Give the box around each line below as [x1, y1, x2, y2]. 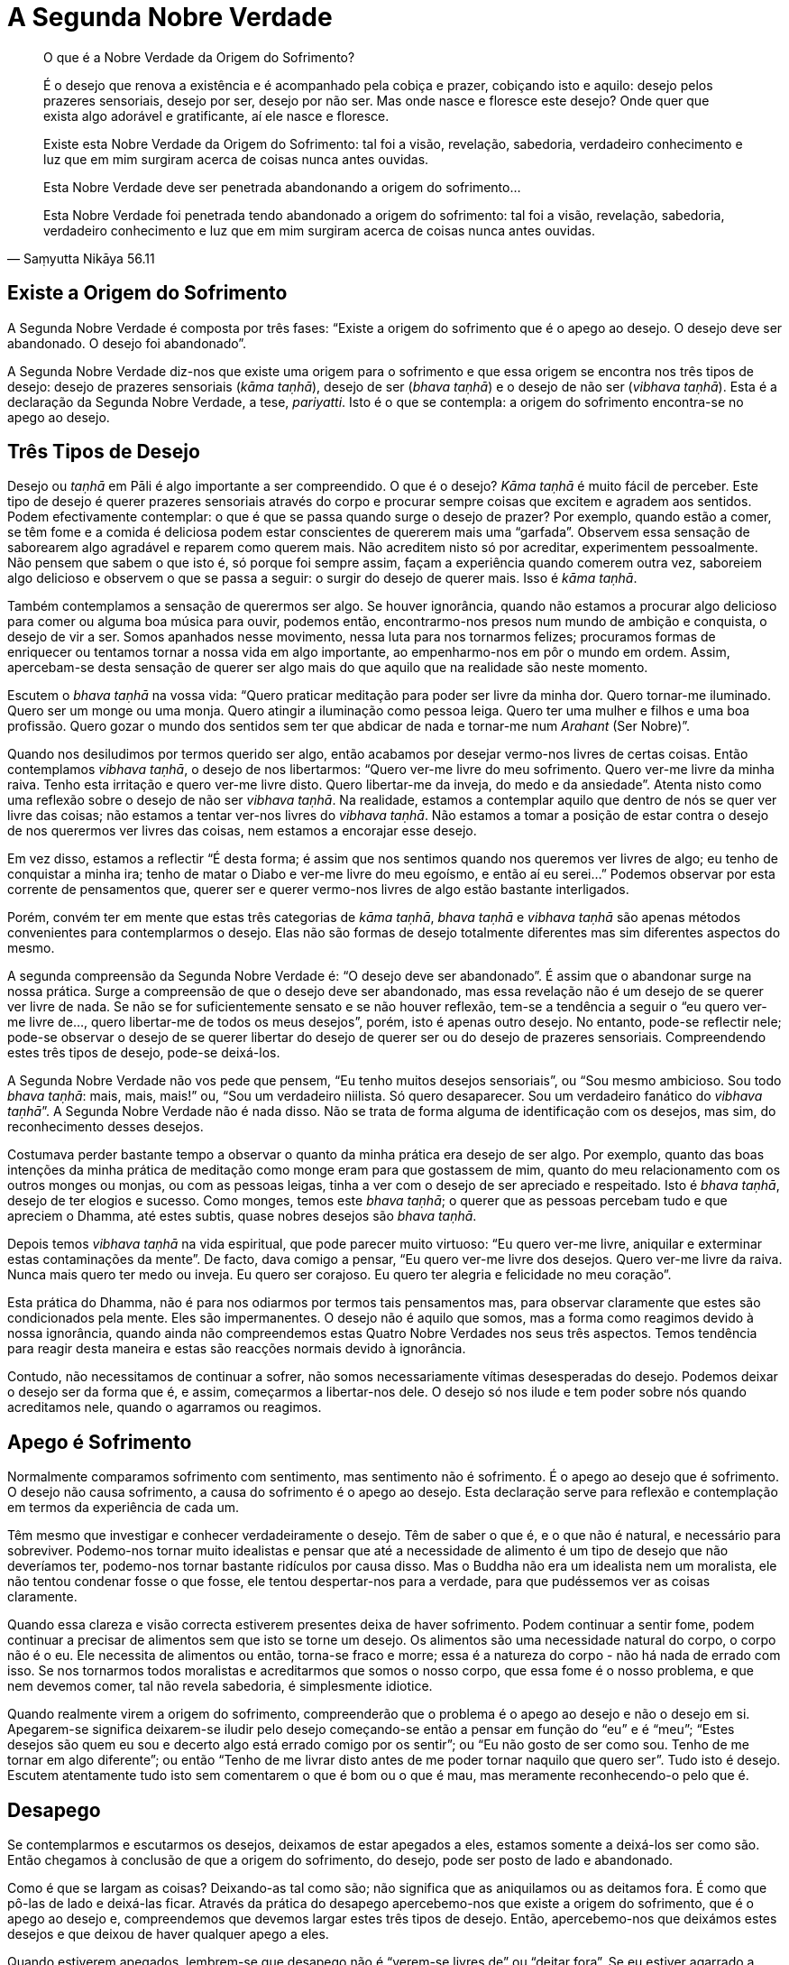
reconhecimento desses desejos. [7, 1119, 204, 1135]
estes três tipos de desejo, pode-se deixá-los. [7, 1045, 280, 1061]
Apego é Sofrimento [7, 1430, 192, 1453]
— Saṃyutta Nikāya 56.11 [7, 250, 155, 266]
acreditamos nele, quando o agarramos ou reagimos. [7, 1399, 322, 1416]
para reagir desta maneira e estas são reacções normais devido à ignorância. [7, 1341, 466, 1357]
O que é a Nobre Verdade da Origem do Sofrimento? [43, 49, 355, 65]
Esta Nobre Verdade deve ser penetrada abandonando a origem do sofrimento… [43, 179, 521, 195]
